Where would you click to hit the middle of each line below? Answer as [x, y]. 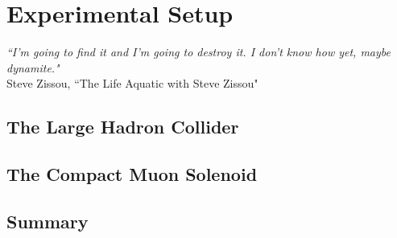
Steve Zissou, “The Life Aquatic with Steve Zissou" [132, 83]
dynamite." [33, 67]
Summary [48, 221]
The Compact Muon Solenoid [132, 174]
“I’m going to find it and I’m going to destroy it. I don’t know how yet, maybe [198, 52]
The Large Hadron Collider [123, 127]
